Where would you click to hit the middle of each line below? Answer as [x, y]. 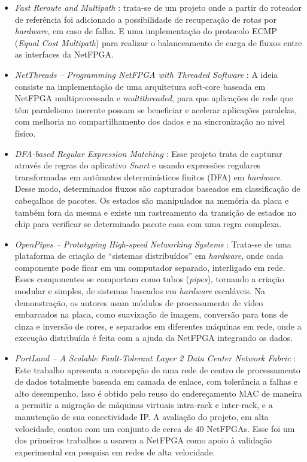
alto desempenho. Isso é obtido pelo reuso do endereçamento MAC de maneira [158, 393]
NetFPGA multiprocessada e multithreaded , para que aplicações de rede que [154, 98]
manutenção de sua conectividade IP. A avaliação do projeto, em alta [142, 416]
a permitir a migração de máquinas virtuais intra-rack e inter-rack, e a [144, 405]
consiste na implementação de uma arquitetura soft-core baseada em [140, 86]
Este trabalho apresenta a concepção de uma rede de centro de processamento [157, 369]
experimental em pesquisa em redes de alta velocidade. [115, 452]
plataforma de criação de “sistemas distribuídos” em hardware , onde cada [149, 256]
